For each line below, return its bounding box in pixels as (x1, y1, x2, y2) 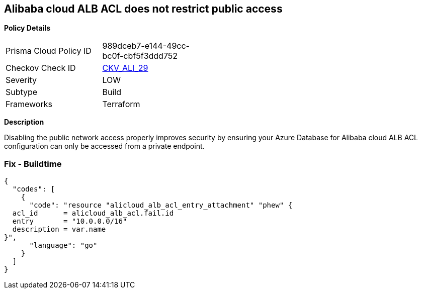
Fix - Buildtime (4, 158, 62, 169)
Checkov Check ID (6, 63, 76, 73)
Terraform (102, 99, 140, 110)
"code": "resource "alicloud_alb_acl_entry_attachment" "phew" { (29, 201, 293, 210)
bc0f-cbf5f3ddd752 (102, 51, 178, 61)
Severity (6, 75, 37, 85)
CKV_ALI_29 (102, 63, 148, 73)
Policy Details (4, 24, 51, 33)
